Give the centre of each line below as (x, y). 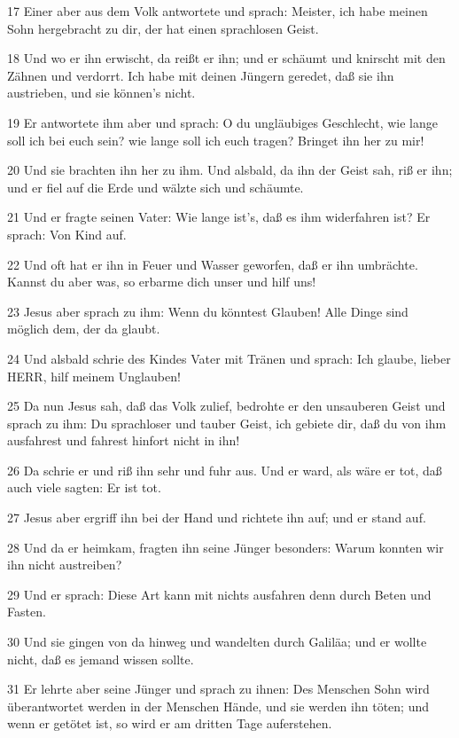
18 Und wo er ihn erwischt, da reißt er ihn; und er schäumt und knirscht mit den (226, 58)
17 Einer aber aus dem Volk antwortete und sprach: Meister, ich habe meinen (218, 11)
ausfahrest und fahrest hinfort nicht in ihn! (124, 440)
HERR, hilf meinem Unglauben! (94, 376)
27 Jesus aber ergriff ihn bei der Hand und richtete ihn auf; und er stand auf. (217, 518)
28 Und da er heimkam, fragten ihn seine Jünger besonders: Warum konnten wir (226, 547)
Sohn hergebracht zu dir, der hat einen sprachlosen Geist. (163, 28)
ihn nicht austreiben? (65, 565)
